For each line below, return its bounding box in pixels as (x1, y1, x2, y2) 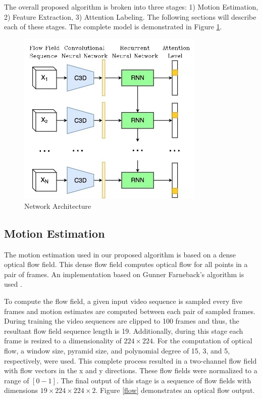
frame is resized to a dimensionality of (4, 335, 122, 346)
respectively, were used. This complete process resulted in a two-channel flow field (4, 355, 257, 366)
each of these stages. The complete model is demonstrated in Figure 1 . (4, 21, 222, 32)
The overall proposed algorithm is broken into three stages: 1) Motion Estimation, (4, 2, 258, 12)
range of (4, 375, 29, 385)
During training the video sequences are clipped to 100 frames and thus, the (4, 316, 239, 326)
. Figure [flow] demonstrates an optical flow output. (95, 385, 255, 395)
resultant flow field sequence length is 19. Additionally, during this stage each (4, 325, 243, 336)
